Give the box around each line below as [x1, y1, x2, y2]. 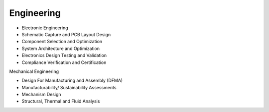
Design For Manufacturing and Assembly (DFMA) [21, 77, 123, 84]
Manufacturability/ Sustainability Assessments [21, 84, 117, 90]
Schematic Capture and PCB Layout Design [21, 31, 111, 37]
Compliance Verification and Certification [21, 59, 107, 65]
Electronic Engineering [21, 25, 68, 31]
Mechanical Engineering [9, 68, 59, 74]
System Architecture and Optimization [21, 45, 100, 52]
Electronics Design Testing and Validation [21, 53, 107, 58]
